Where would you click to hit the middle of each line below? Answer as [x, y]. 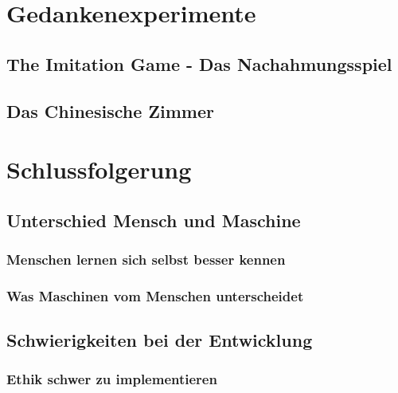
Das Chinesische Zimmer [110, 110]
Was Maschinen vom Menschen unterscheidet [155, 295]
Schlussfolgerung [99, 169]
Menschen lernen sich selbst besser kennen [146, 259]
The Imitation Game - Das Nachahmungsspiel [199, 63]
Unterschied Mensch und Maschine [154, 220]
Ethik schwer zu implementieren [112, 379]
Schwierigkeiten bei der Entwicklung [160, 340]
